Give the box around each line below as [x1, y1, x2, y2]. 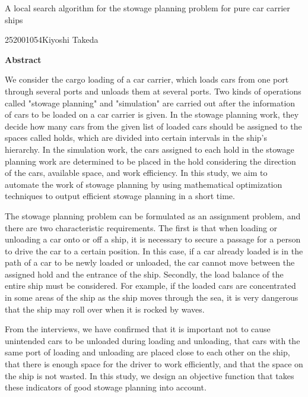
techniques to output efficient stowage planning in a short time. [5, 190, 235, 202]
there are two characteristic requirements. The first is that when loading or [5, 221, 278, 234]
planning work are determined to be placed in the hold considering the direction [5, 155, 296, 167]
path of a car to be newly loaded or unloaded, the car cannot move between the [5, 256, 295, 269]
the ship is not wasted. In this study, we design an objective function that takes [5, 369, 294, 382]
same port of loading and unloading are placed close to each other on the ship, [5, 346, 290, 358]
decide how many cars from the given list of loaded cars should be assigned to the [5, 119, 302, 132]
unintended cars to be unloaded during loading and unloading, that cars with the [5, 334, 300, 346]
